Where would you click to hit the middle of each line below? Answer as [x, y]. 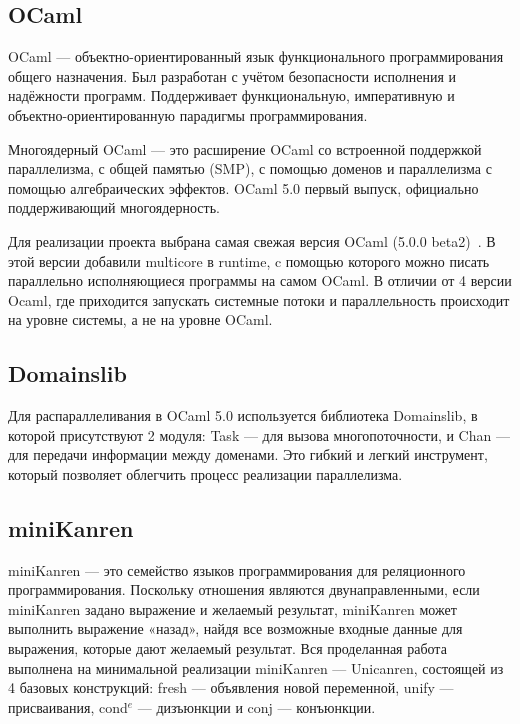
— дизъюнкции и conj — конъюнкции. [256, 706]
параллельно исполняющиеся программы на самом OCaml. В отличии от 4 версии [260, 280]
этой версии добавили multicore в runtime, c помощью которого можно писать [249, 260]
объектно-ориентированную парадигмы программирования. [188, 114]
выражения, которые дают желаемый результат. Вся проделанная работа [227, 648]
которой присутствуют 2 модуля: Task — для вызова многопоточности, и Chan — [259, 434]
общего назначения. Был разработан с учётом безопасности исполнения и [232, 75]
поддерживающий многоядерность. [114, 207]
